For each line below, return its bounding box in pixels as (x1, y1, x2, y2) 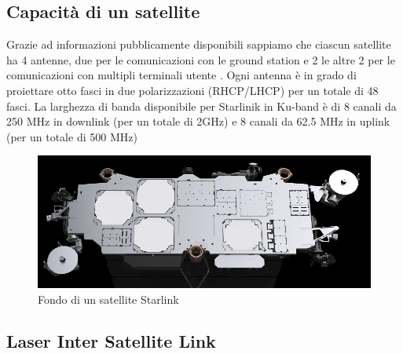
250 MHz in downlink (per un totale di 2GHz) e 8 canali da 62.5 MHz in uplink (6, 113, 390, 130)
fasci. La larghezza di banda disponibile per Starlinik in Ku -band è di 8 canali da (6, 97, 397, 114)
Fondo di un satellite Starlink (38, 290, 179, 307)
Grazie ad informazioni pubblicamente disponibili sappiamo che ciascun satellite (6, 36, 391, 53)
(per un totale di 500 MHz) (6, 128, 137, 144)
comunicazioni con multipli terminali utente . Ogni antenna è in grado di (6, 67, 357, 83)
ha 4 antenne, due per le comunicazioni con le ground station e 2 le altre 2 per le (6, 51, 395, 68)
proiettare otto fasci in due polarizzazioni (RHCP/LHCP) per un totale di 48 (6, 82, 379, 98)
